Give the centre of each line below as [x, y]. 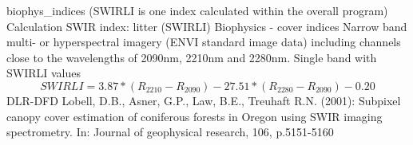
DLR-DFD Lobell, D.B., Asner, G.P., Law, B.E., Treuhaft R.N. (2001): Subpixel [204, 100]
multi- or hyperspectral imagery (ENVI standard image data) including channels [204, 42]
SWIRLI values [44, 73]
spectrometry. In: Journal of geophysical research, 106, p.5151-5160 [170, 132]
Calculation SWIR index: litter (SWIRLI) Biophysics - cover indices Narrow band [207, 26]
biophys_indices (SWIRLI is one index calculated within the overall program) [197, 10]
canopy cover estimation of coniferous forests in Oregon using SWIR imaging [195, 116]
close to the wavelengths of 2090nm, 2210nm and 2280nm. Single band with [192, 57]
